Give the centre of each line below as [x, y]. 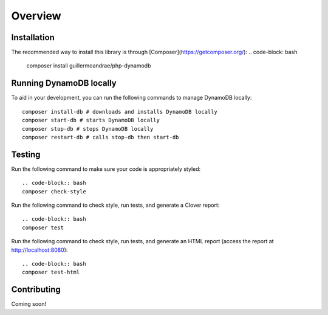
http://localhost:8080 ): [39, 250]
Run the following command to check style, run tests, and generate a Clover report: [115, 205]
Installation [33, 37]
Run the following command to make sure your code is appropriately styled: [106, 169]
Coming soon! [29, 304]
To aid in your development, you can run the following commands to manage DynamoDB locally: [132, 98]
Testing [26, 154]
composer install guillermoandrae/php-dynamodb [89, 66]
